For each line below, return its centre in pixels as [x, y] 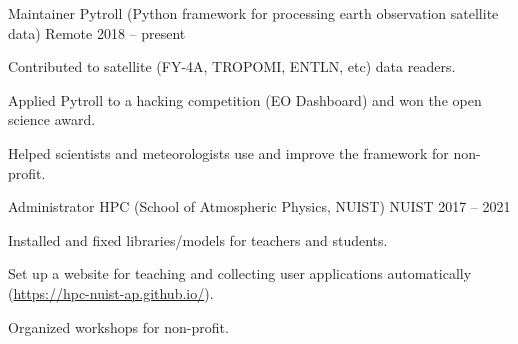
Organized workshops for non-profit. [118, 326]
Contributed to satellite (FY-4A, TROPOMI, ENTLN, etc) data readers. [232, 66]
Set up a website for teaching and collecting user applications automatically [240, 273]
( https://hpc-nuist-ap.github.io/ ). [111, 292]
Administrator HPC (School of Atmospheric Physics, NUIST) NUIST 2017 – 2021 [259, 206]
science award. [52, 119]
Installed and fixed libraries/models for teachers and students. [198, 239]
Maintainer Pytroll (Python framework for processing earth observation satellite [253, 13]
